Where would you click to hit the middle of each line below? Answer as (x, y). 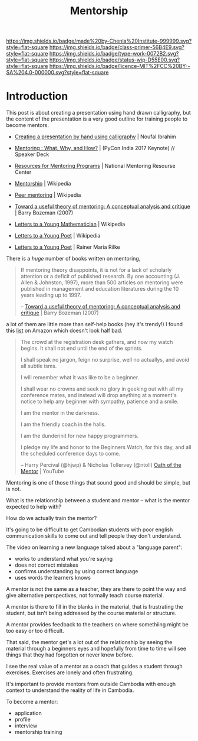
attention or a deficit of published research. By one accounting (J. (100, 277)
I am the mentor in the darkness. (60, 413)
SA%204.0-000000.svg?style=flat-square (57, 73)
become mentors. (27, 125)
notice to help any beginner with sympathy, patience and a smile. (99, 402)
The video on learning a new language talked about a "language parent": (94, 547)
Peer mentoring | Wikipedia (48, 195)
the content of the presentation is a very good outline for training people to (97, 119)
